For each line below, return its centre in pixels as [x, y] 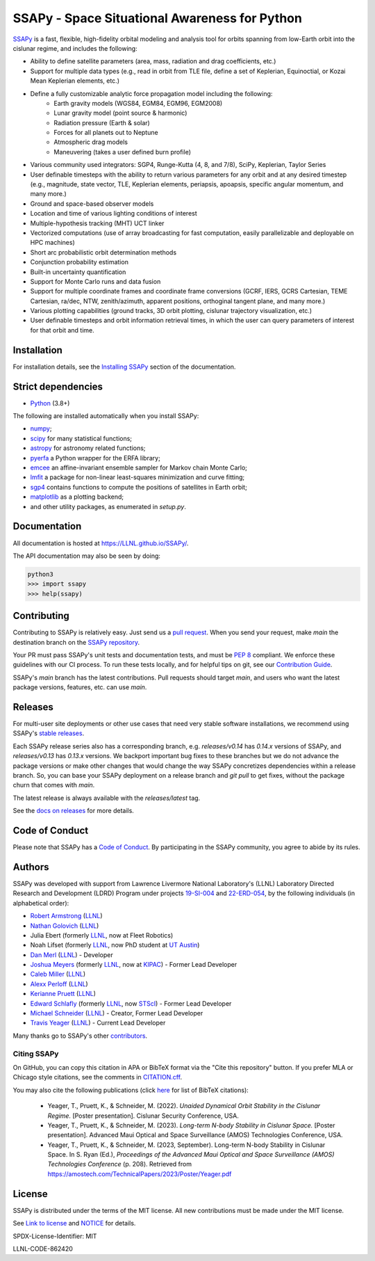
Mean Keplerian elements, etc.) [75, 81]
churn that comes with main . [54, 785]
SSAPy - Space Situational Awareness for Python [157, 18]
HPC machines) [53, 243]
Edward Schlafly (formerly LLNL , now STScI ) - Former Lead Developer [131, 1003]
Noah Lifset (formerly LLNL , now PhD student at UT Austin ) [115, 945]
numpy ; [41, 428]
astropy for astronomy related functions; [88, 448]
